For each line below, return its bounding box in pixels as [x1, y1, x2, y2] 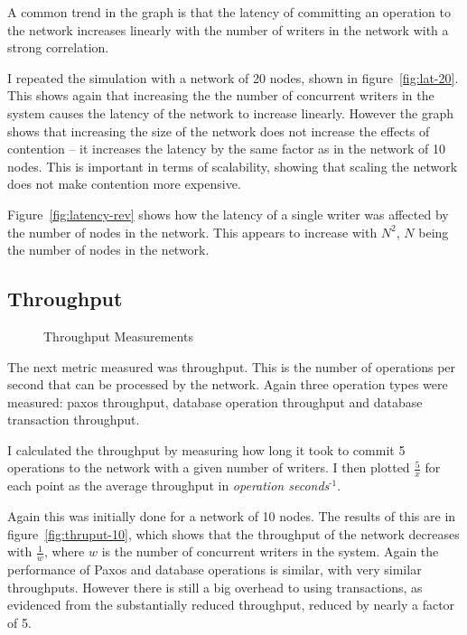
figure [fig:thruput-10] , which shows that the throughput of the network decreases [7, 524, 460, 543]
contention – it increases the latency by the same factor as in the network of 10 [7, 139, 445, 158]
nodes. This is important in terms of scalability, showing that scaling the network [7, 156, 458, 175]
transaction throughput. [7, 410, 140, 429]
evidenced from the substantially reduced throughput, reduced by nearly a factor [7, 595, 455, 614]
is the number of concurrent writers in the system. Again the [101, 542, 439, 561]
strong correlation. [7, 38, 109, 57]
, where [43, 542, 85, 561]
